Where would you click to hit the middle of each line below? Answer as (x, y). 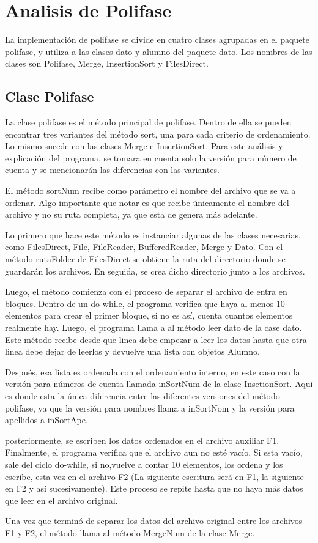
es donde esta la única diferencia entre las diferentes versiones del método (142, 395)
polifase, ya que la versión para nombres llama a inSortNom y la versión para (150, 408)
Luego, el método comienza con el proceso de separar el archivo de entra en (146, 291)
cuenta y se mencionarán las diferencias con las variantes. (112, 170)
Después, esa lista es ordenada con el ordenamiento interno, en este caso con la (153, 371)
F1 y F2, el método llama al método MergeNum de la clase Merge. (130, 532)
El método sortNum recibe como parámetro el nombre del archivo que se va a (150, 190)
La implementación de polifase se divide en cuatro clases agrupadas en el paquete (157, 39)
